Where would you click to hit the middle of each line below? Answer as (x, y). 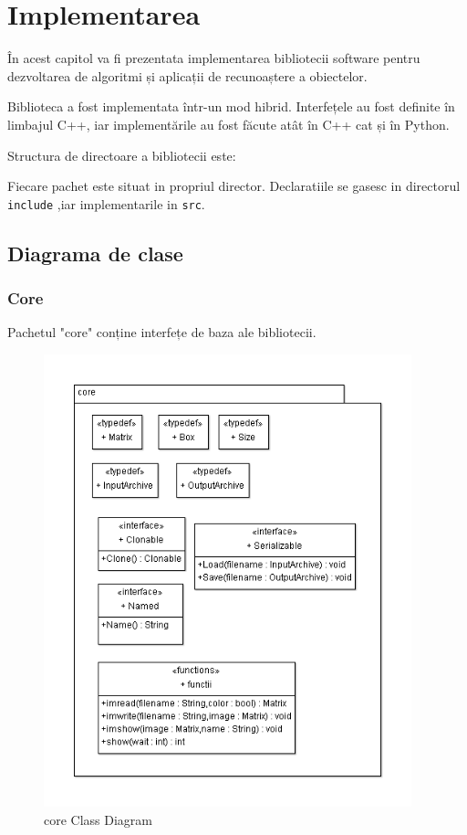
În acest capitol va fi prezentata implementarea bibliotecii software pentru (214, 58)
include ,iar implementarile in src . (106, 203)
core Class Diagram (99, 819)
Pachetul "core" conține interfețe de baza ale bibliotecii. (162, 332)
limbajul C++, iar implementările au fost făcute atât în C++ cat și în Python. (228, 124)
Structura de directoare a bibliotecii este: (122, 155)
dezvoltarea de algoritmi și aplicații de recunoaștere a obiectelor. (187, 75)
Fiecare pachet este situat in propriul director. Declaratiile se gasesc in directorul (234, 186)
